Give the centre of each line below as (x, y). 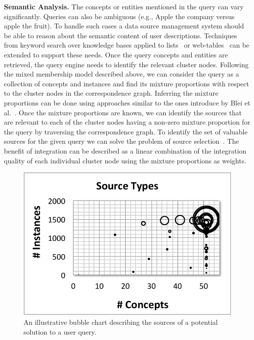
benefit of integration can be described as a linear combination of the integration (125, 150)
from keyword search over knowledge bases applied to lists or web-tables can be (127, 45)
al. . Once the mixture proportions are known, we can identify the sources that (123, 112)
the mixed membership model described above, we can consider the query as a (122, 74)
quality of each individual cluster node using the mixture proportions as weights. (125, 160)
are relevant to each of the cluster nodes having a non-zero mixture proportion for (127, 122)
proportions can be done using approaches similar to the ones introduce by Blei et (127, 102)
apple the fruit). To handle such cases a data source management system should (124, 26)
